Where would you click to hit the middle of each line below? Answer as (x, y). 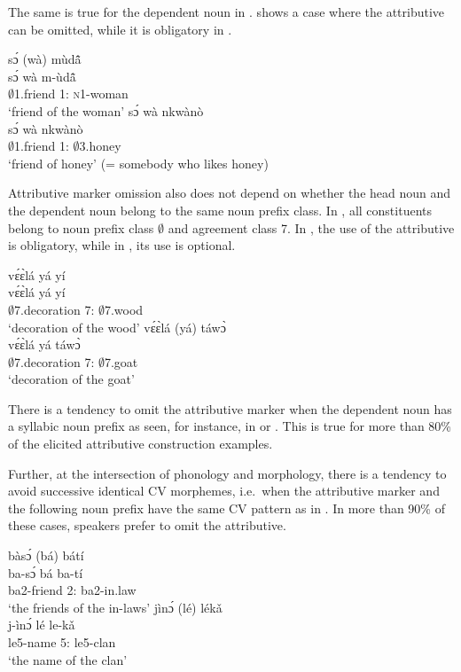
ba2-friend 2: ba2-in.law (72, 590)
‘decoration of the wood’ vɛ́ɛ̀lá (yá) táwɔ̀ (117, 327)
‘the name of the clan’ (68, 659)
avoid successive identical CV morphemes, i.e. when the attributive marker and (224, 491)
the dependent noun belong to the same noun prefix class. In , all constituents (220, 210)
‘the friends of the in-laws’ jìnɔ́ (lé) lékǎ (115, 607)
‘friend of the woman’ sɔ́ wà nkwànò (106, 110)
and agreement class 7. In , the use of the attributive (311, 227)
